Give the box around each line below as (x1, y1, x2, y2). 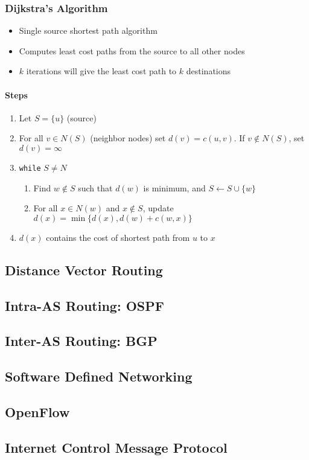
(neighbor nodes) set (90, 132, 166, 144)
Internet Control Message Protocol (5, 438, 228, 456)
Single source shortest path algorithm (19, 24, 158, 37)
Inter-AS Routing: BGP (5, 331, 158, 350)
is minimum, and (143, 181, 206, 194)
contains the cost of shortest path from (46, 231, 190, 243)
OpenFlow (5, 402, 70, 421)
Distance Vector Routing (5, 260, 163, 279)
